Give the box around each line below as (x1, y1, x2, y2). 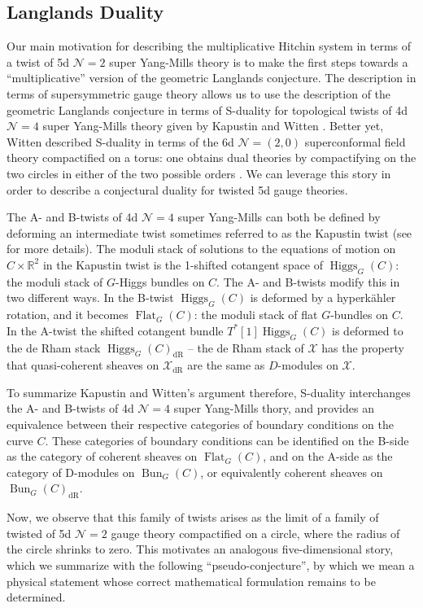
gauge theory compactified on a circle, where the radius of (111, 524, 400, 541)
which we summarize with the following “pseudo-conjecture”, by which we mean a (7, 557, 415, 574)
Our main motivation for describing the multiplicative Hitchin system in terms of (7, 37, 412, 55)
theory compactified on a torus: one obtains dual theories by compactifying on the (7, 149, 416, 166)
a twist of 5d (7, 53, 70, 70)
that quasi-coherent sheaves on (7, 356, 159, 374)
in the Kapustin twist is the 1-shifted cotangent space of (42, 256, 324, 273)
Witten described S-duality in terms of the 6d (7, 133, 234, 150)
